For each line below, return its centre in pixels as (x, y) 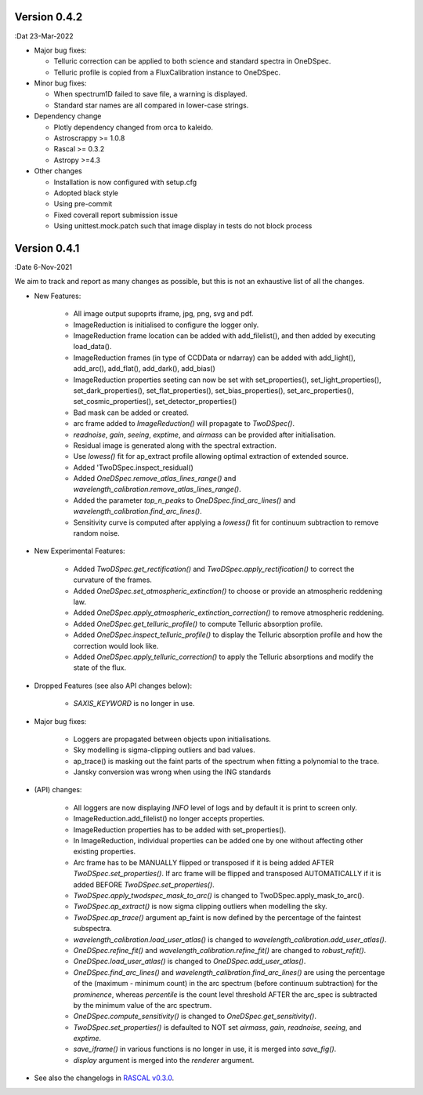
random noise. (97, 533)
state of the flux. (100, 668)
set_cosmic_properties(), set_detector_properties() (155, 402)
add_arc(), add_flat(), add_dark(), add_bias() (144, 369)
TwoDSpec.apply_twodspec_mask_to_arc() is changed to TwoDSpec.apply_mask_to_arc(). (219, 895)
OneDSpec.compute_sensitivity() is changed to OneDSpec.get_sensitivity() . (195, 1017)
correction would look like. (116, 646)
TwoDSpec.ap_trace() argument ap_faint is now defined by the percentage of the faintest (217, 917)
